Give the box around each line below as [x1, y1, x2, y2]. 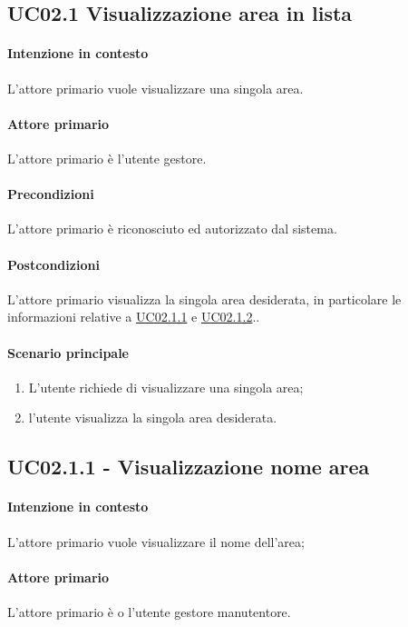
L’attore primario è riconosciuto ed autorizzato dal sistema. [7, 219, 337, 238]
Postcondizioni [7, 254, 100, 274]
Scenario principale [7, 343, 129, 362]
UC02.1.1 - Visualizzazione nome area [7, 453, 370, 481]
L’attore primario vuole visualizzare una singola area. [7, 78, 304, 97]
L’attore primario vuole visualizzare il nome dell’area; [7, 532, 305, 551]
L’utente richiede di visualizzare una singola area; [28, 377, 304, 396]
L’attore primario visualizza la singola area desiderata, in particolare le [7, 289, 402, 308]
